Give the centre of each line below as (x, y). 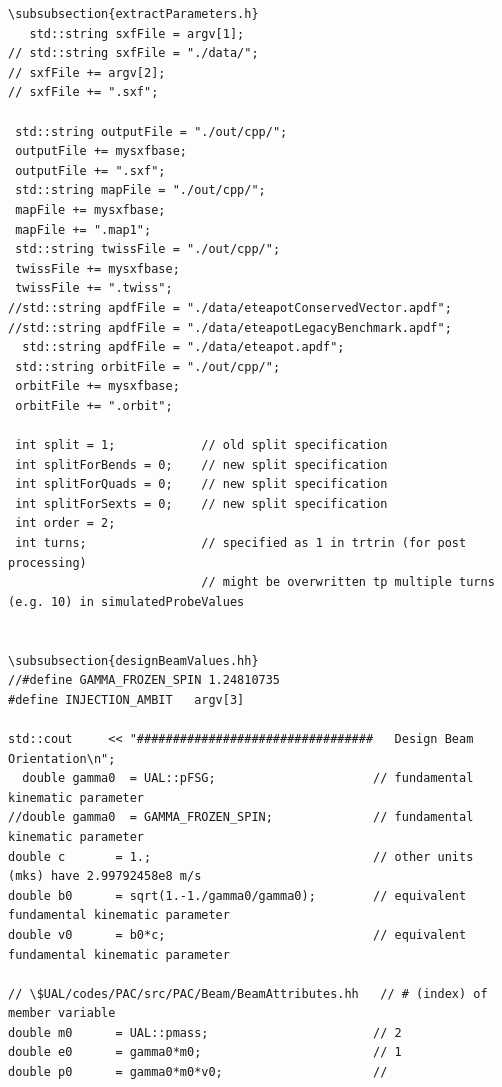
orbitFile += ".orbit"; (94, 405)
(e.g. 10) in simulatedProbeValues (126, 601)
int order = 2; (65, 523)
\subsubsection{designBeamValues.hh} (133, 660)
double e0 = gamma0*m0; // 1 (205, 1052)
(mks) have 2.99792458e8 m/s (105, 876)
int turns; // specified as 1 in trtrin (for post (241, 543)
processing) (47, 562)
